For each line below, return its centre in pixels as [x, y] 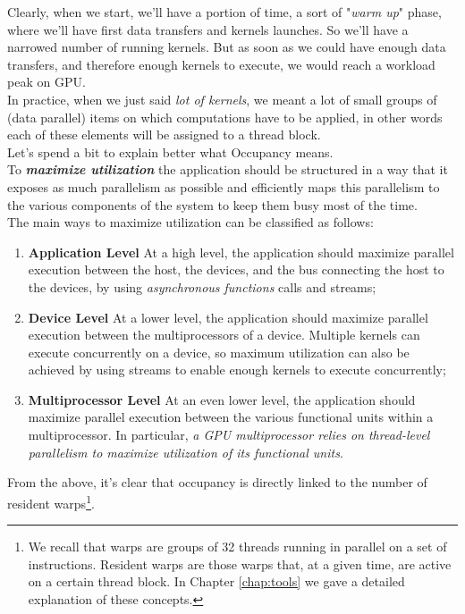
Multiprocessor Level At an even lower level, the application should [222, 399]
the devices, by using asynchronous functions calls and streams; [202, 286]
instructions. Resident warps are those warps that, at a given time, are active [240, 564]
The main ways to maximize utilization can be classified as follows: [190, 222]
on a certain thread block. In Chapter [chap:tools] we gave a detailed [216, 581]
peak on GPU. [46, 82]
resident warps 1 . [51, 501]
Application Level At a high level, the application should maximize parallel [241, 252]
